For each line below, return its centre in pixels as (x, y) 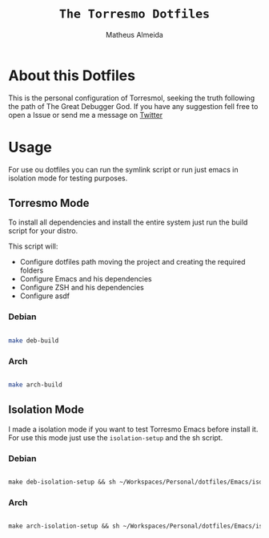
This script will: (33, 246)
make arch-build (35, 384)
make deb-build (34, 340)
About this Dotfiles (72, 75)
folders (32, 270)
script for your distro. (43, 231)
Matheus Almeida (134, 34)
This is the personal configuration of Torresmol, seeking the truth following (131, 98)
